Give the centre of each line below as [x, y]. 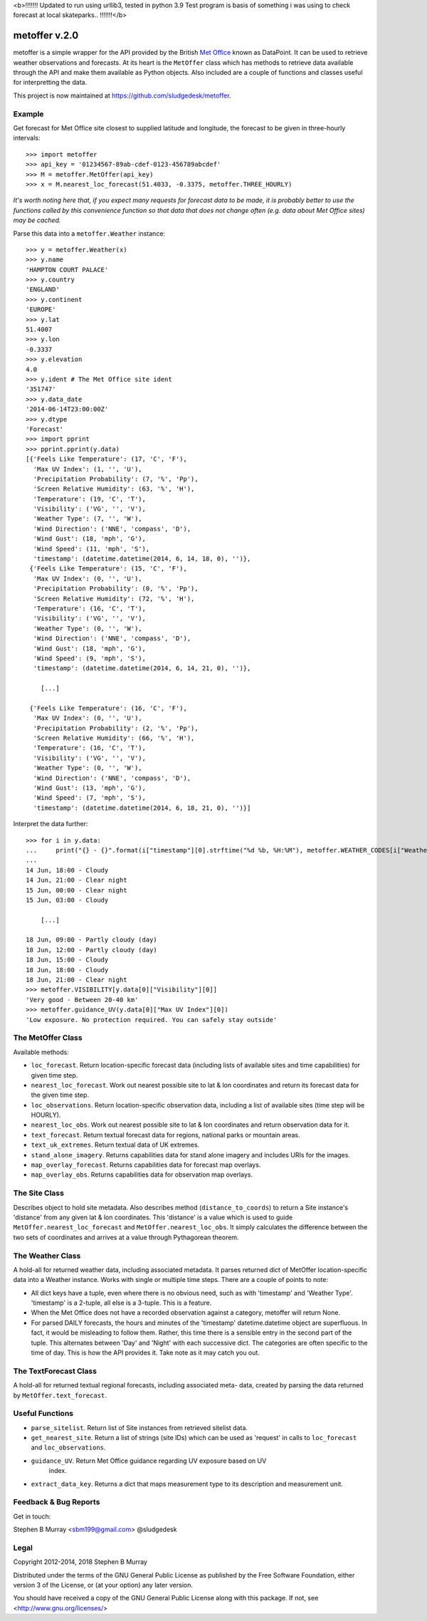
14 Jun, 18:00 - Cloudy [67, 870]
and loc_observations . [68, 1448]
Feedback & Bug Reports [57, 1502]
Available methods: [41, 1052]
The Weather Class [47, 1256]
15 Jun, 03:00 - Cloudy [67, 900]
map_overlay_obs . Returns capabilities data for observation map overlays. [142, 1174]
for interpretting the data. [50, 83]
